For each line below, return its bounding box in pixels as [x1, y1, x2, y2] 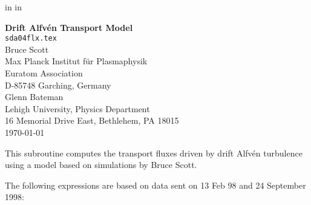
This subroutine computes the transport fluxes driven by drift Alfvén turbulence [5, 146, 303, 159]
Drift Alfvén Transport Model [5, 21, 133, 33]
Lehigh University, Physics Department [5, 102, 150, 115]
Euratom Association [5, 67, 83, 79]
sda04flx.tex [5, 34, 57, 43]
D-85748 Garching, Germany [5, 78, 111, 91]
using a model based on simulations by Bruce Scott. [5, 158, 197, 171]
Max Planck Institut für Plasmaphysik [5, 55, 148, 67]
